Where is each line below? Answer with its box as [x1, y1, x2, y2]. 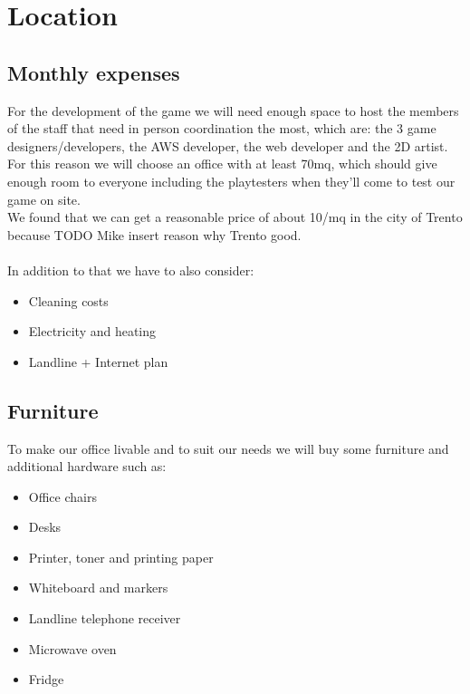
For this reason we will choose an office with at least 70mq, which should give [7, 154, 437, 173]
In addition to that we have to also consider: [7, 260, 254, 279]
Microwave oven [28, 639, 117, 658]
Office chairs [28, 487, 97, 506]
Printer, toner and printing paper [28, 547, 214, 566]
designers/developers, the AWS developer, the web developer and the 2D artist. [7, 136, 448, 155]
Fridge [28, 670, 64, 689]
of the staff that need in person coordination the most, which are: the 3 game [7, 119, 436, 138]
